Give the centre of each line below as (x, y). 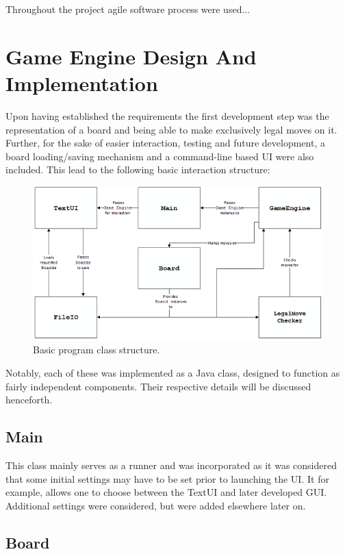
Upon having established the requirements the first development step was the (167, 115)
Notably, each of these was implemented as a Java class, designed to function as (173, 373)
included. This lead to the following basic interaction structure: (138, 169)
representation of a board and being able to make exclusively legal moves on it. (171, 129)
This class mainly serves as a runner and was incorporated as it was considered (171, 465)
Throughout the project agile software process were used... (128, 9)
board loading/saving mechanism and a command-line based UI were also (160, 156)
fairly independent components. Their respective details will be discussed (158, 386)
